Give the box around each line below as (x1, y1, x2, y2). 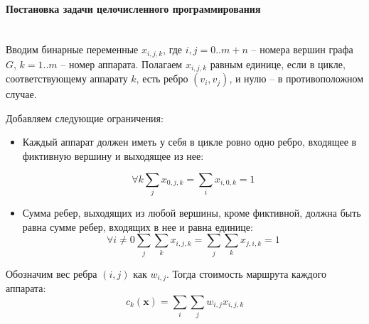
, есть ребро (136, 71, 188, 86)
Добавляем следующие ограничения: (6, 110, 164, 125)
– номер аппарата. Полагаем (60, 56, 183, 71)
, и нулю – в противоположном (229, 71, 364, 86)
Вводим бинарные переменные (6, 42, 139, 57)
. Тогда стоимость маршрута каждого (166, 266, 327, 281)
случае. (6, 87, 37, 102)
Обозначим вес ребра (6, 266, 97, 281)
